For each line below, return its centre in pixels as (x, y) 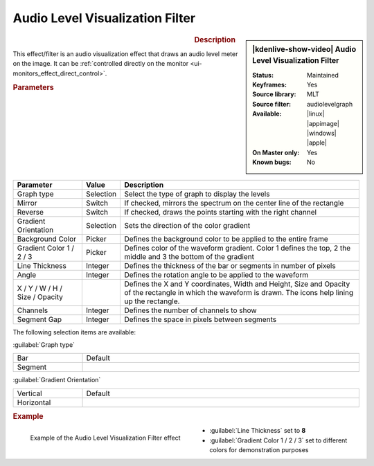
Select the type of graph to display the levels (197, 194)
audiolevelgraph (330, 104)
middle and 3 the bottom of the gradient (189, 256)
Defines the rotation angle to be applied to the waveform (216, 275)
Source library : (274, 94)
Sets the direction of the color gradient (187, 225)
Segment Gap (39, 319)
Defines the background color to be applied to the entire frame (226, 239)
